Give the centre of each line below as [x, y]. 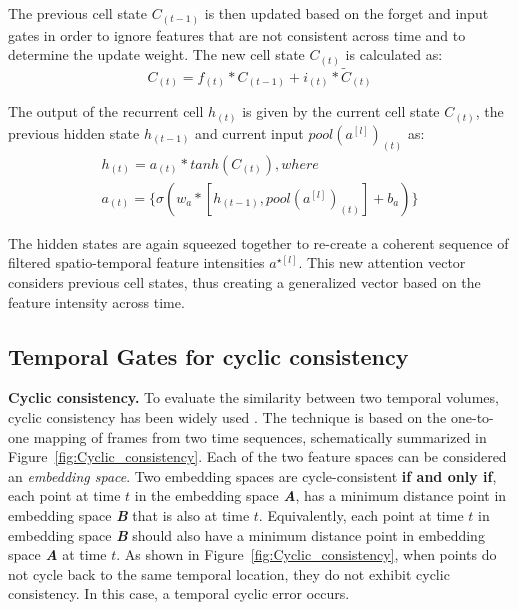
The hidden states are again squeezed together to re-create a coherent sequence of [258, 242]
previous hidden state [74, 132]
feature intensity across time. [96, 301]
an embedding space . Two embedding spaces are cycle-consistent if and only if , [252, 475]
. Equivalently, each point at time [361, 514]
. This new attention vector [382, 262]
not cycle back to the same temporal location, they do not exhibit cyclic [229, 573]
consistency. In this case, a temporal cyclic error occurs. [179, 593]
